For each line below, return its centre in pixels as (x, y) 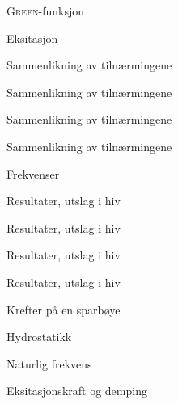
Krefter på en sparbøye (64, 309)
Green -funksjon (45, 11)
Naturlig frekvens (49, 363)
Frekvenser (33, 173)
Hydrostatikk (39, 337)
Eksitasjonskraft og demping (77, 391)
